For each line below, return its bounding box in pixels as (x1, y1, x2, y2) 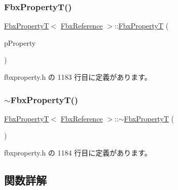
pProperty (4, 37, 36, 48)
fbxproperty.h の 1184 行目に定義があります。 (4, 147, 152, 157)
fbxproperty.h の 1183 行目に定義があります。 (4, 72, 152, 82)
